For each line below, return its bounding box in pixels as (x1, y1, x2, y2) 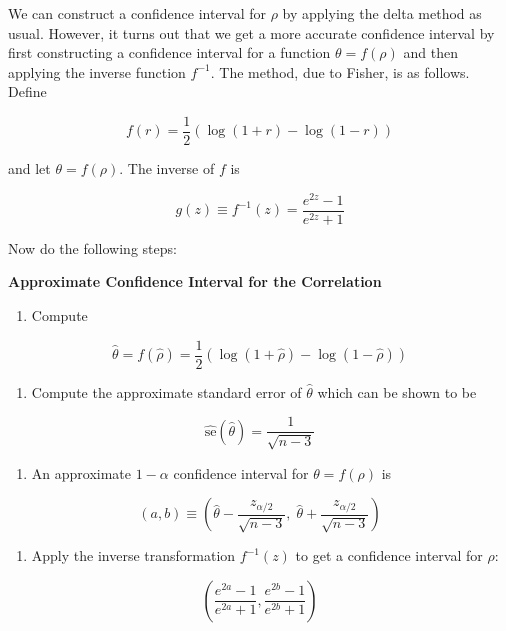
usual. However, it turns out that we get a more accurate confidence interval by (8, 22, 495, 43)
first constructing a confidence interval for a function (8, 42, 331, 63)
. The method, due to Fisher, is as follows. (210, 61, 470, 82)
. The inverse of (119, 158, 215, 179)
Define (8, 81, 47, 102)
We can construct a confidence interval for (8, 3, 267, 23)
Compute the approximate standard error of (31, 381, 302, 402)
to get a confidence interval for (295, 545, 483, 566)
